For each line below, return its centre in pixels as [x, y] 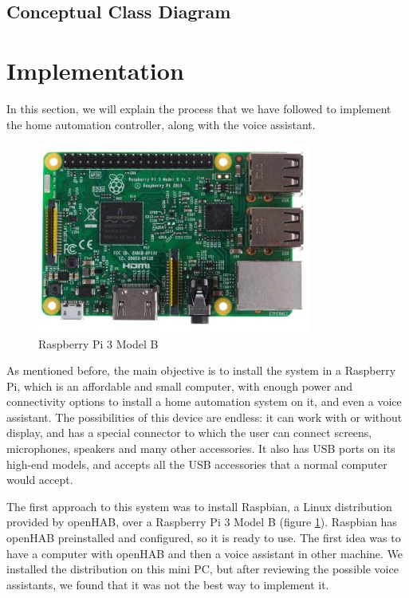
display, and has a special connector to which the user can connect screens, [189, 433]
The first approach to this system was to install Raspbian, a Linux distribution [199, 506]
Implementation [95, 70]
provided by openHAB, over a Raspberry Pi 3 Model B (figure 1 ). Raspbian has [202, 522]
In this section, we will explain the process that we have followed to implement [199, 108]
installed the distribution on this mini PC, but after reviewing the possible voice [203, 569]
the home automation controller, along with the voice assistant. [161, 124]
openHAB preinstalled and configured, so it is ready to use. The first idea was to [204, 538]
